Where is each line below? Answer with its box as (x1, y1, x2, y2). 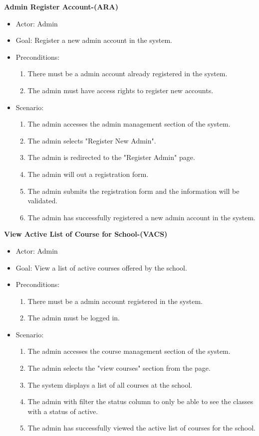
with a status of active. (27, 406, 98, 416)
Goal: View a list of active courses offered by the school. (15, 262, 187, 273)
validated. (27, 195, 58, 206)
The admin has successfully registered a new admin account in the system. (27, 212, 256, 222)
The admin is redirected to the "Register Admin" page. (27, 152, 195, 162)
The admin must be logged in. (27, 312, 120, 323)
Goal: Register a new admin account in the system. (15, 35, 172, 45)
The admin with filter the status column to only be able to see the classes (27, 396, 254, 407)
